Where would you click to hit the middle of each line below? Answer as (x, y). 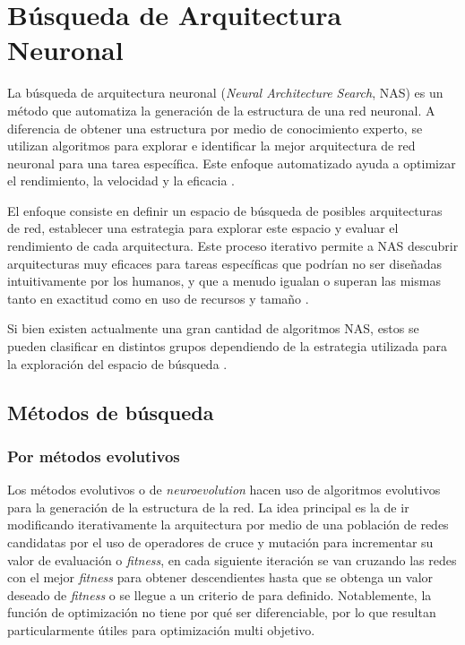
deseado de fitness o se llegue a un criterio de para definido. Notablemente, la (220, 594)
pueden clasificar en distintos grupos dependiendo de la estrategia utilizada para (227, 346)
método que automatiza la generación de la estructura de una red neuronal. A (221, 110)
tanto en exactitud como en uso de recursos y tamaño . (158, 298)
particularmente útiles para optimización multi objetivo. (161, 629)
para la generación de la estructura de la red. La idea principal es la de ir (208, 507)
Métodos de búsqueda (111, 412)
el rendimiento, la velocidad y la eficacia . (121, 181)
